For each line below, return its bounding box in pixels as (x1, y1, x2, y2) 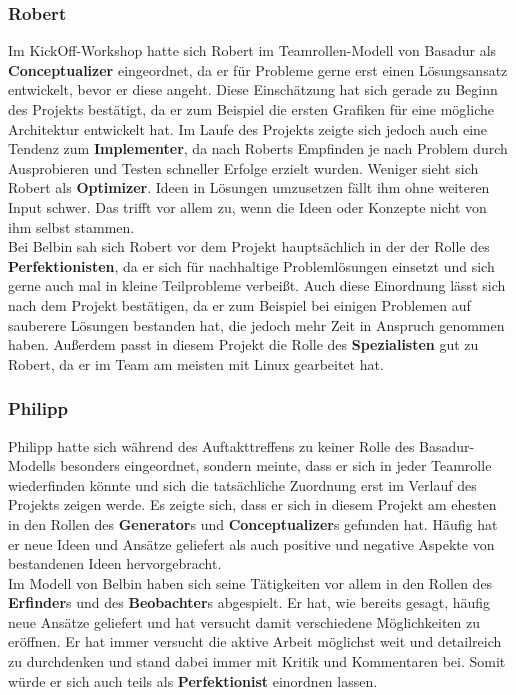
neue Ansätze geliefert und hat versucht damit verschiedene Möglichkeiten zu (8, 611, 481, 632)
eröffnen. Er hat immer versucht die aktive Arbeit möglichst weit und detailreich (8, 631, 502, 652)
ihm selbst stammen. (8, 216, 135, 237)
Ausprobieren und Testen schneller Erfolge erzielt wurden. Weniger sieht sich (8, 157, 479, 178)
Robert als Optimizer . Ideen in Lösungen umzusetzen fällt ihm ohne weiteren (8, 177, 490, 198)
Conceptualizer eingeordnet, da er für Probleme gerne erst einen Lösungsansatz (8, 59, 508, 80)
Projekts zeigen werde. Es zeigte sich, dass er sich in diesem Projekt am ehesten (8, 494, 497, 515)
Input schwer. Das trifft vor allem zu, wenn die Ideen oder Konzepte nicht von (8, 196, 487, 217)
